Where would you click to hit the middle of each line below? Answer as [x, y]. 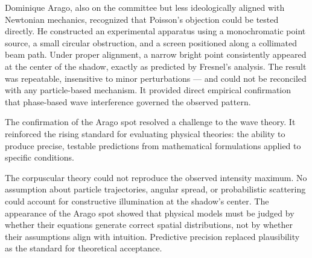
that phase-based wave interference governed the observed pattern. [128, 101]
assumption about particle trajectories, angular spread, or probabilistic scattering [155, 189]
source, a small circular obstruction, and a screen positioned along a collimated [151, 42]
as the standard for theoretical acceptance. [84, 248]
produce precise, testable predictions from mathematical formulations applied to [153, 145]
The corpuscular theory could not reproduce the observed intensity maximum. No [156, 177]
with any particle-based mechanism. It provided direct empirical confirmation [148, 90]
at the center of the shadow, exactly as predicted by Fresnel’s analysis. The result [156, 66]
